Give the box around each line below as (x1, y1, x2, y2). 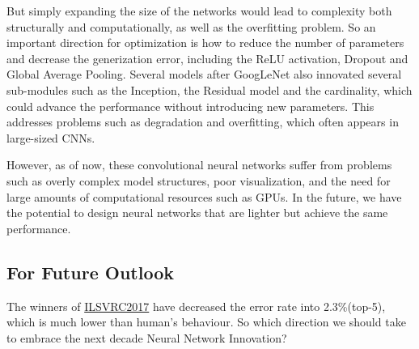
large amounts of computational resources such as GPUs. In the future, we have (6, 188, 402, 205)
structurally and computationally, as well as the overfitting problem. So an (6, 18, 376, 35)
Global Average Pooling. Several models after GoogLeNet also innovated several (6, 66, 402, 83)
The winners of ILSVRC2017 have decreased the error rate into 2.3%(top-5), (6, 297, 386, 314)
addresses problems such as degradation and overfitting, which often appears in (6, 113, 399, 130)
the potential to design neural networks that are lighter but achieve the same (6, 204, 388, 221)
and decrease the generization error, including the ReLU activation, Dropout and (6, 49, 408, 66)
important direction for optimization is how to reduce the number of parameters (6, 34, 404, 51)
